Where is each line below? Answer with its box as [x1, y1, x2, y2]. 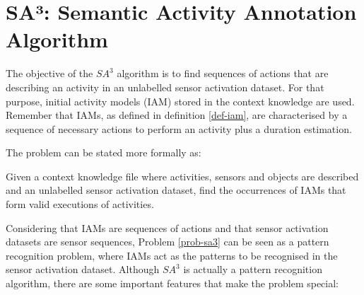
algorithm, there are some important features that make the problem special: [6, 276, 339, 291]
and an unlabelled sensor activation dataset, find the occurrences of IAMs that [6, 183, 346, 197]
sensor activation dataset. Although [6, 262, 160, 277]
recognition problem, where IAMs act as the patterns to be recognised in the [6, 248, 338, 262]
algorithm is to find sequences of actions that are [117, 66, 329, 81]
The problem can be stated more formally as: [6, 145, 201, 160]
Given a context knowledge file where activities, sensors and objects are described [6, 168, 359, 183]
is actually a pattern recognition [183, 262, 322, 277]
